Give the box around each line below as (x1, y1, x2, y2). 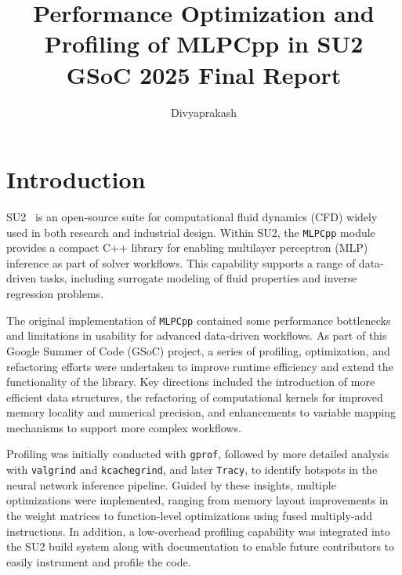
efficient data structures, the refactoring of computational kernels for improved (6, 388, 383, 405)
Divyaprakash (171, 104, 237, 120)
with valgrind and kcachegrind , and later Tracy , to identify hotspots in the (6, 461, 378, 478)
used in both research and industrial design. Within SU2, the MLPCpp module (6, 224, 375, 240)
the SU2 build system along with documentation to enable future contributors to (6, 538, 395, 555)
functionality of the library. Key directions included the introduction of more (6, 373, 375, 390)
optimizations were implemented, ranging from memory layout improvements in (6, 492, 389, 508)
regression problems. (6, 286, 104, 302)
